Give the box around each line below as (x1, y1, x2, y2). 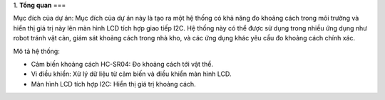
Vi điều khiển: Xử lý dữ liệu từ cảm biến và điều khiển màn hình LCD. (31, 70, 232, 78)
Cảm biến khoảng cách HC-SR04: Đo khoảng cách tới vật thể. (31, 60, 214, 68)
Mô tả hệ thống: (13, 47, 60, 55)
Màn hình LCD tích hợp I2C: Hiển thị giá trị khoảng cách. (31, 79, 196, 88)
